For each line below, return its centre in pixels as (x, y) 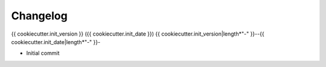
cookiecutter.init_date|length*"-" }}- (56, 42)
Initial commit (43, 53)
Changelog (39, 16)
